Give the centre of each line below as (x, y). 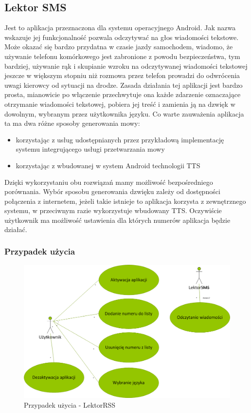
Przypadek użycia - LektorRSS (70, 404)
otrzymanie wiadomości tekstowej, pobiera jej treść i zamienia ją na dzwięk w (120, 104)
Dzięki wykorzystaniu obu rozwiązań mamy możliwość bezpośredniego (109, 182)
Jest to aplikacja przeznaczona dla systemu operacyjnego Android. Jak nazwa (120, 28)
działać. (16, 229)
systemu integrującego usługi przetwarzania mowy (90, 149)
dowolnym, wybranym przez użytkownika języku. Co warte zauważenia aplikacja (124, 113)
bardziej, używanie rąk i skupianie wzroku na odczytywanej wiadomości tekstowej (126, 66)
